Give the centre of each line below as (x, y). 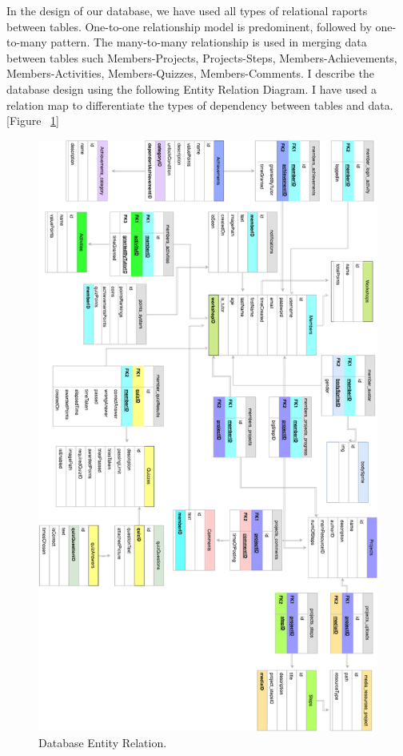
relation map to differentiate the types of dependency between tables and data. (200, 105)
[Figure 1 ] (33, 121)
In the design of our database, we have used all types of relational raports (187, 10)
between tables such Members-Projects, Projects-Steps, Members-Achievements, (202, 57)
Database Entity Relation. (103, 742)
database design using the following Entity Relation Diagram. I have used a (192, 88)
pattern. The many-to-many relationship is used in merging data (209, 42)
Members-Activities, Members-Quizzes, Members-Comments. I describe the (190, 73)
